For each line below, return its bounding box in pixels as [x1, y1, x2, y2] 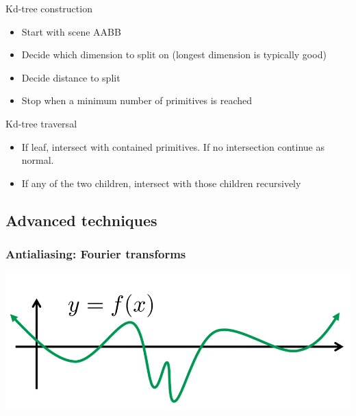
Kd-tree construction [5, 1, 92, 15]
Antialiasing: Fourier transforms [5, 245, 186, 262]
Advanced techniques [5, 209, 157, 230]
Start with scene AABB [21, 24, 121, 38]
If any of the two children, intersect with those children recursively [21, 175, 301, 190]
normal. [21, 153, 54, 167]
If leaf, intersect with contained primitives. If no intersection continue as [21, 139, 325, 154]
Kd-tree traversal [5, 116, 77, 130]
